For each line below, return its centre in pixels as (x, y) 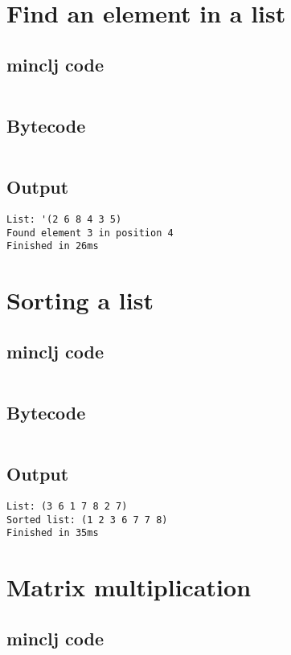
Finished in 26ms (53, 246)
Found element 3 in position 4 (90, 233)
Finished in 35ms (53, 533)
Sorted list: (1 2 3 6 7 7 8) (87, 520)
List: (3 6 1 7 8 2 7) (67, 506)
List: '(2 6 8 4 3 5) (64, 219)
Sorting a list (80, 300)
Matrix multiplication (129, 587)
